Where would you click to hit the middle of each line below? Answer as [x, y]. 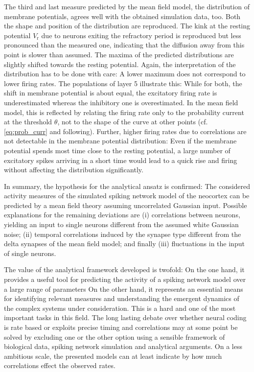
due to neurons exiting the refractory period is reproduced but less [141, 35]
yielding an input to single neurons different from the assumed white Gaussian [121, 224]
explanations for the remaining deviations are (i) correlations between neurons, [122, 215]
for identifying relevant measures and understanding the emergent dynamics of [122, 298]
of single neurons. [30, 253]
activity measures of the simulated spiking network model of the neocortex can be [127, 196]
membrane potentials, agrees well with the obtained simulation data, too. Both [122, 16]
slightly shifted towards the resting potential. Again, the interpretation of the [120, 64]
